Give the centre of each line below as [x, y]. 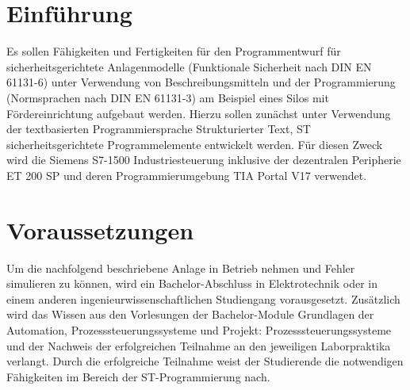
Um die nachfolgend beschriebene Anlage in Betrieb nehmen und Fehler [181, 268]
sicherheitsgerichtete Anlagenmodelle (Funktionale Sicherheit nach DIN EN [189, 66]
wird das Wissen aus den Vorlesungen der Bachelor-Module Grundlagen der [190, 314]
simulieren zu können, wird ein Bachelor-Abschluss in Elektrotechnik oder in [192, 283]
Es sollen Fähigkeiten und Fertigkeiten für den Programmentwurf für [174, 51]
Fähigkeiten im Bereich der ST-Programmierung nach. [138, 376]
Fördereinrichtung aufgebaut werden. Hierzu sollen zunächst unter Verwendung [199, 113]
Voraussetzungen [100, 229]
